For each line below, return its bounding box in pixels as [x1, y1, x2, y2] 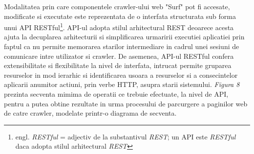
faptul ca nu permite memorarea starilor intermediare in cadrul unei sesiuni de [4, 41, 239, 51]
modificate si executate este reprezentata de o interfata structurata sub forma [4, 11, 236, 21]
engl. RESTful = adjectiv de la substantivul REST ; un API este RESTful [15, 131, 236, 141]
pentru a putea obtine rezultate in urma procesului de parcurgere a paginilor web [4, 98, 248, 108]
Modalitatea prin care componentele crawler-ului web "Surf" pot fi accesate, [4, 1, 230, 11]
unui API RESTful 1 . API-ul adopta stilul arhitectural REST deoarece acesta [4, 21, 234, 32]
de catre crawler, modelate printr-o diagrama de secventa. [4, 108, 177, 118]
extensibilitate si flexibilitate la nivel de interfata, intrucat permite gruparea [4, 60, 232, 70]
